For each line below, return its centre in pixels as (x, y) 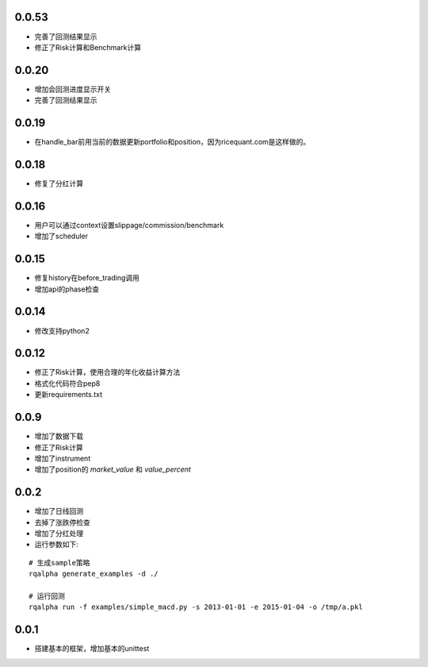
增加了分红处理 (59, 533)
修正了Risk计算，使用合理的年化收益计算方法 (107, 372)
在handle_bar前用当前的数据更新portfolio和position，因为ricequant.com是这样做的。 (172, 142)
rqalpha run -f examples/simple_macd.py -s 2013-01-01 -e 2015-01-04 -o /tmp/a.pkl (196, 607)
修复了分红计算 (59, 183)
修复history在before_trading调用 (87, 278)
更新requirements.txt (69, 395)
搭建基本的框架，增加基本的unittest (92, 649)
